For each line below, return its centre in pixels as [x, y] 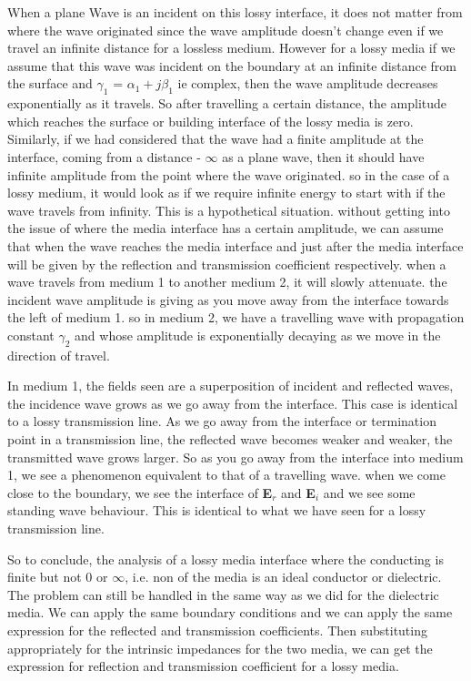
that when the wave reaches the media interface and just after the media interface [235, 245]
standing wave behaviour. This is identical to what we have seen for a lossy [217, 510]
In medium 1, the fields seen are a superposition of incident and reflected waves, [230, 386]
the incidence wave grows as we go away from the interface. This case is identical [233, 403]
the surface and [50, 83]
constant [31, 335]
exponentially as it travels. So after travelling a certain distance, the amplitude [227, 103]
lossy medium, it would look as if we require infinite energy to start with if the [226, 193]
